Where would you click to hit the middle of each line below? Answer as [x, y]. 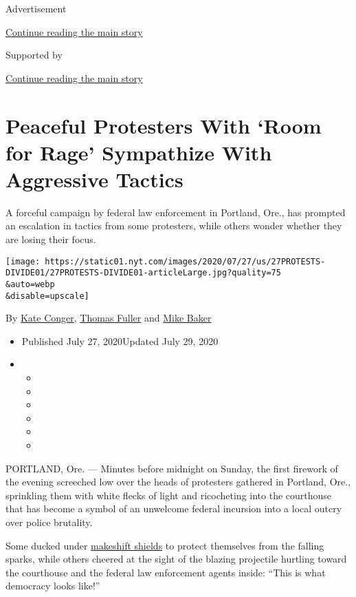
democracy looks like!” [53, 586]
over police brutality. [49, 522]
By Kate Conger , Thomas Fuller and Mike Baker [109, 318]
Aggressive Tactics [94, 179]
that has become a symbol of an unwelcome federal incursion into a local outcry [174, 509]
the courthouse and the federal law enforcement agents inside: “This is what [166, 572]
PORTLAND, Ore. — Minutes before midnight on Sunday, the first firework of [172, 468]
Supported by [34, 55]
